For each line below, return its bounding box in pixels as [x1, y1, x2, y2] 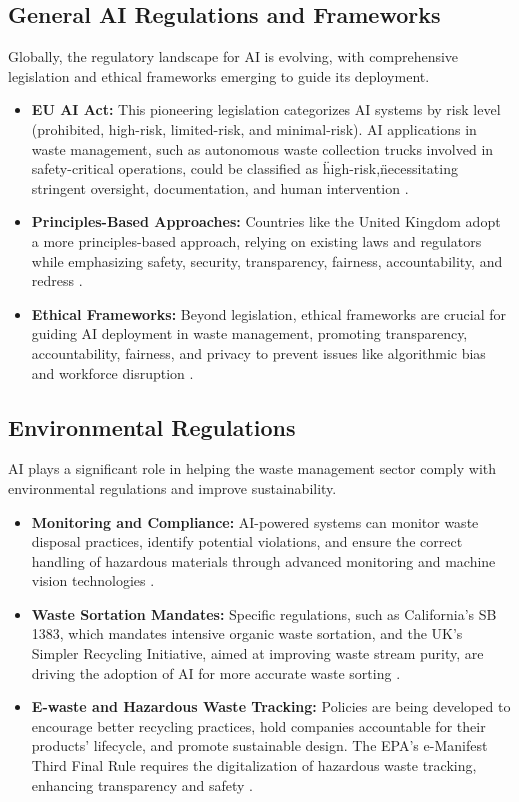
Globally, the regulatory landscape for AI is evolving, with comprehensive [8, 46, 459, 67]
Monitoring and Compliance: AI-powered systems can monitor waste [31, 511, 479, 532]
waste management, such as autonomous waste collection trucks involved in [31, 138, 494, 159]
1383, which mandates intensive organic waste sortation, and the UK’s [31, 623, 463, 644]
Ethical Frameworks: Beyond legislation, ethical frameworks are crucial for [31, 303, 507, 324]
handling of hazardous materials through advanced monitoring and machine [31, 550, 496, 571]
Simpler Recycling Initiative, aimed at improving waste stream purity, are [31, 643, 484, 664]
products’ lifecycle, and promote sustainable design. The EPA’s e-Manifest [31, 735, 488, 756]
